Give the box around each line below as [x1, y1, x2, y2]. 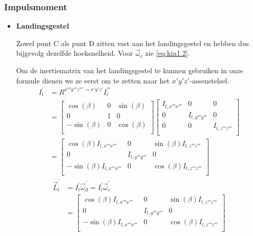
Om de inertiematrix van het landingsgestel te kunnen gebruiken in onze [16, 65, 244, 75]
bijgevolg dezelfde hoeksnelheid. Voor [16, 48, 133, 58]
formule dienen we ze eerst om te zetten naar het [16, 75, 170, 85]
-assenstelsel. [189, 75, 229, 85]
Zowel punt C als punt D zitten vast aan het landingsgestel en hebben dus [16, 37, 249, 48]
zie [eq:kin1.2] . [145, 48, 190, 58]
